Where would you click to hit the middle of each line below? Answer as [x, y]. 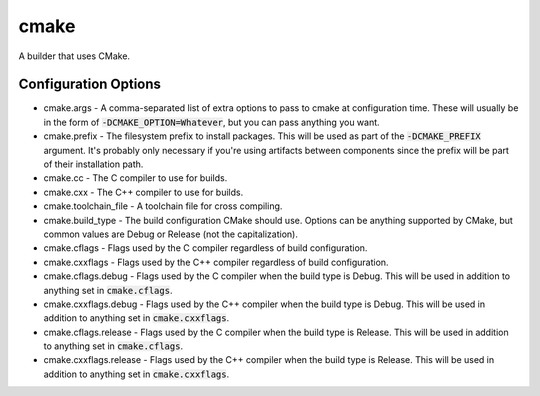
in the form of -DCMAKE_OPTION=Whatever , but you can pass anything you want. [211, 122]
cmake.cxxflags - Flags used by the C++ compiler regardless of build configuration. [216, 262]
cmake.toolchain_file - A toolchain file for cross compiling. [163, 206]
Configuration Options [90, 84]
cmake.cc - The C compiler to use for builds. [135, 178]
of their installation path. [93, 164]
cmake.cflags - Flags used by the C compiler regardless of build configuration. [205, 248]
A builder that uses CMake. [74, 56]
